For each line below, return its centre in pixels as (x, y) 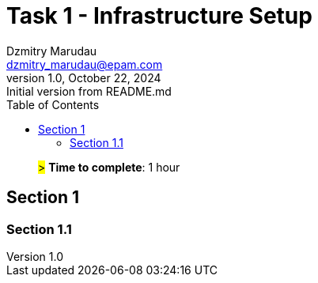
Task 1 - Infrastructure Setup (159, 16)
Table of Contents (53, 104)
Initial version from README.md (89, 91)
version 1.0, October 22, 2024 (84, 77)
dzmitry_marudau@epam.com (85, 64)
